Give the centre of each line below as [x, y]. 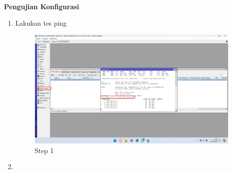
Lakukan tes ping [41, 23]
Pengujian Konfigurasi [42, 6]
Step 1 [44, 150]
